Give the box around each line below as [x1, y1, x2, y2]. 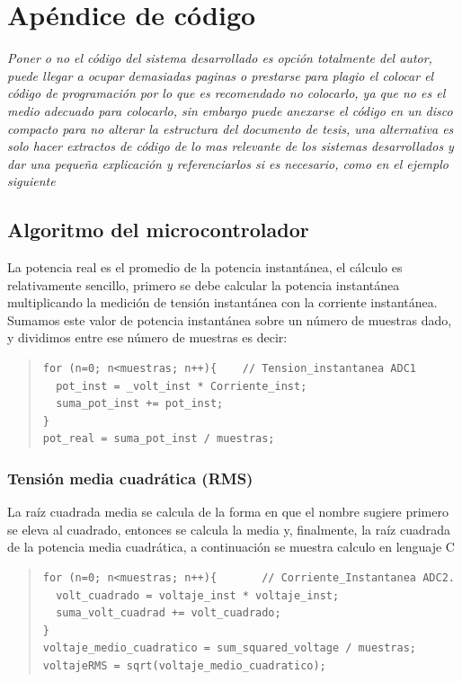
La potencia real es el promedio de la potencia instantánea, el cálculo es [7, 258, 403, 277]
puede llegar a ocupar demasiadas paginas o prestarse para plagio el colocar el [7, 66, 434, 84]
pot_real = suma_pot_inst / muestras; [42, 432, 275, 446]
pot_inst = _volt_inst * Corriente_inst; [56, 379, 307, 393]
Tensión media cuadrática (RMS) [7, 466, 253, 489]
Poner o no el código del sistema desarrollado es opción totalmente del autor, [7, 49, 432, 67]
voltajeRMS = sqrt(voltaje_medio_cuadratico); [42, 659, 326, 672]
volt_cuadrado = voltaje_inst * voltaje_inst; [56, 589, 340, 602]
